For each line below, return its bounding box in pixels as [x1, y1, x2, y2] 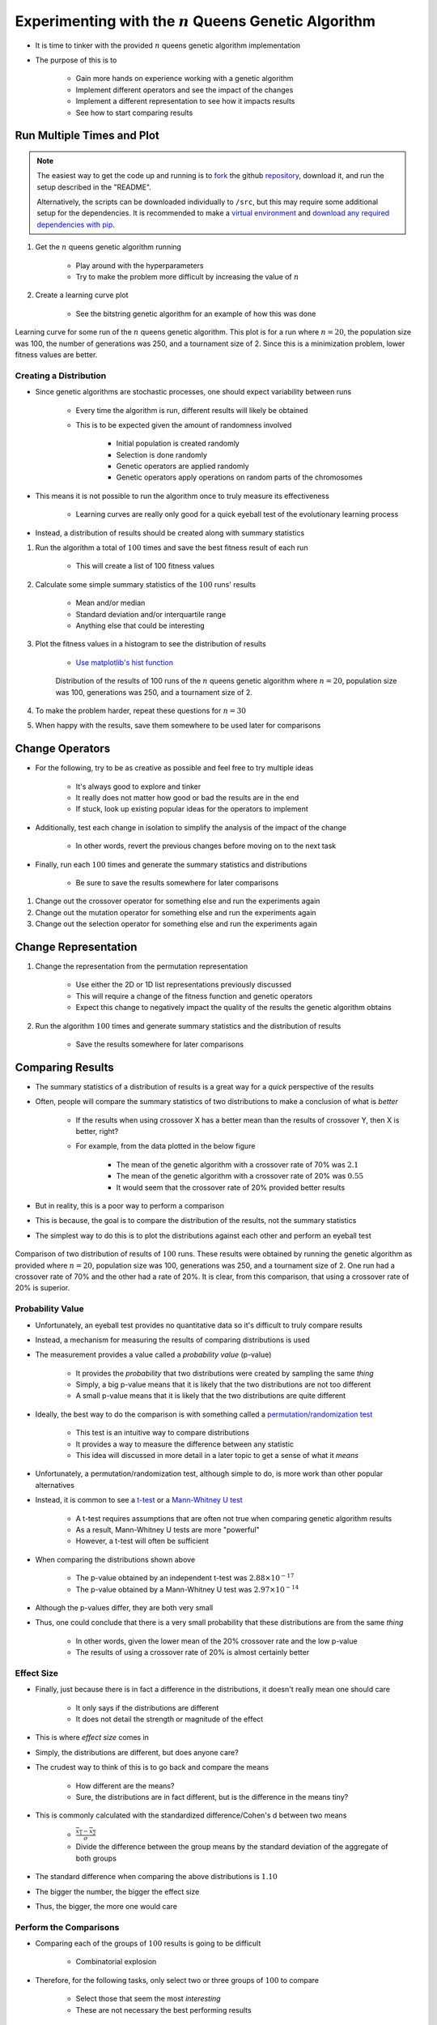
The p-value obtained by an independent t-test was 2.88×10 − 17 [75, 1572, 295, 1583]
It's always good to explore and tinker [75, 782, 202, 791]
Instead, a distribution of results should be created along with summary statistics [35, 527, 305, 538]
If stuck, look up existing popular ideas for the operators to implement [75, 804, 308, 814]
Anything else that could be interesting [75, 620, 206, 630]
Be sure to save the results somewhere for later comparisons [75, 877, 279, 887]
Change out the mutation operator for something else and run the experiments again [35, 907, 316, 917]
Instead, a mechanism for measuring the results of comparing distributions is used [35, 1335, 311, 1345]
